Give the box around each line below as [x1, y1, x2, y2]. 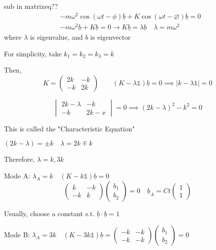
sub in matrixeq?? [4, 1, 58, 11]
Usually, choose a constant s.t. [4, 208, 95, 218]
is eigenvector [90, 32, 131, 42]
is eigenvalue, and [30, 32, 83, 42]
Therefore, [4, 154, 35, 164]
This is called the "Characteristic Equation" [4, 123, 135, 133]
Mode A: [4, 171, 30, 180]
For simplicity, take [4, 48, 62, 58]
